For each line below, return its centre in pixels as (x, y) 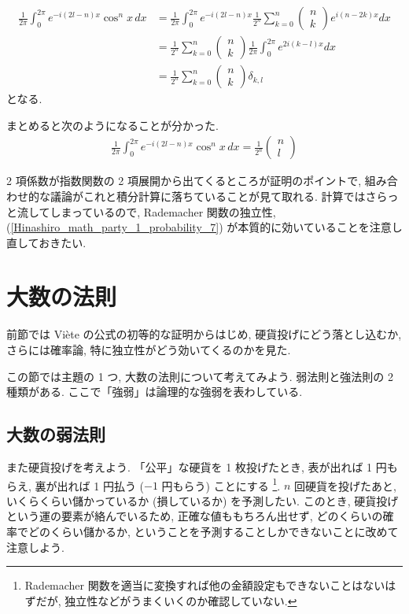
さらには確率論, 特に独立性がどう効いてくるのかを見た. (149, 350)
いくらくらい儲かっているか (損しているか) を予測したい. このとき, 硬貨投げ (203, 500)
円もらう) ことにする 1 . (221, 484)
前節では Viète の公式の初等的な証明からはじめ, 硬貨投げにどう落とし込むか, (204, 334)
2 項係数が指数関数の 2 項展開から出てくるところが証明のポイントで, (184, 181)
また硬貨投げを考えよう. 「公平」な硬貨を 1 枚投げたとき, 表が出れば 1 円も (202, 466)
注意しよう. (35, 547)
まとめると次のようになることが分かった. (112, 125)
